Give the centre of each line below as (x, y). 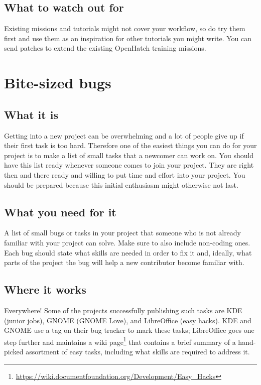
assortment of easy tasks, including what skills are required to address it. (138, 351)
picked (14, 351)
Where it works (45, 289)
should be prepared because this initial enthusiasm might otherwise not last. (121, 184)
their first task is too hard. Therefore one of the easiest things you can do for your (130, 145)
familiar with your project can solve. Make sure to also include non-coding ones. (127, 242)
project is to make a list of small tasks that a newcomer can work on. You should (129, 155)
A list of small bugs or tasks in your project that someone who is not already (123, 233)
